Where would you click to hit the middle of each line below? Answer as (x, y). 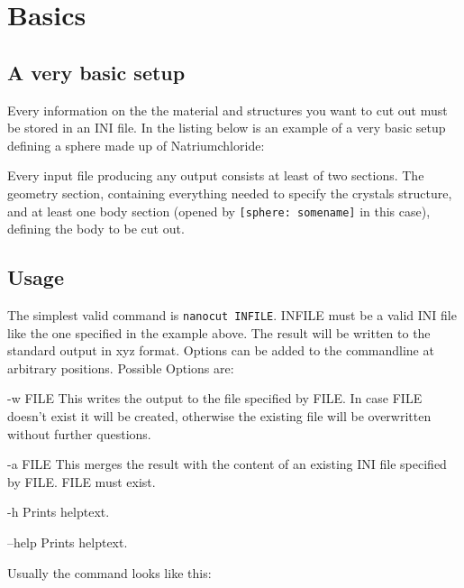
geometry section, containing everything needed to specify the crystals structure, (230, 193)
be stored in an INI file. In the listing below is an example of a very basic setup (227, 128)
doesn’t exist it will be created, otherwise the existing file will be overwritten (219, 416)
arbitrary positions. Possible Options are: (121, 367)
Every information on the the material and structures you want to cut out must (227, 110)
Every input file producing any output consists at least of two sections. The (216, 175)
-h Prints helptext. (59, 512)
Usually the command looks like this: (109, 572)
